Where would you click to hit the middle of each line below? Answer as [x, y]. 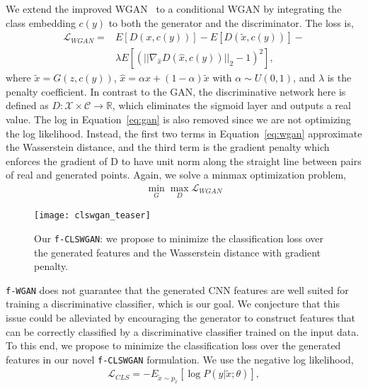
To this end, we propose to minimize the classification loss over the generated [173, 345]
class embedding [41, 22]
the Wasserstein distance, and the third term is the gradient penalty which [168, 147]
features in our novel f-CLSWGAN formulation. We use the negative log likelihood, [180, 359]
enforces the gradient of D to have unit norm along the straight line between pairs [184, 160]
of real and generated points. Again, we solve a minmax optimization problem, [176, 175]
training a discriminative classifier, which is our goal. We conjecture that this [173, 304]
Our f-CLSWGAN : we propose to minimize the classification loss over [179, 238]
